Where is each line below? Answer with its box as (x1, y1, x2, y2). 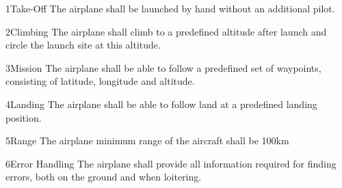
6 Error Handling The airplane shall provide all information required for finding (5, 156, 337, 170)
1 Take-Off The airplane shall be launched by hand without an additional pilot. (5, 1, 335, 15)
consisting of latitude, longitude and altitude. (5, 74, 195, 88)
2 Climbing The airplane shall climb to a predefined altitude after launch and (5, 24, 327, 38)
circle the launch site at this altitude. (5, 38, 161, 52)
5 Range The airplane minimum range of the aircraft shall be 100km (5, 133, 289, 148)
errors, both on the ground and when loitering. (5, 170, 202, 184)
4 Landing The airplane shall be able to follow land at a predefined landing (5, 96, 317, 111)
